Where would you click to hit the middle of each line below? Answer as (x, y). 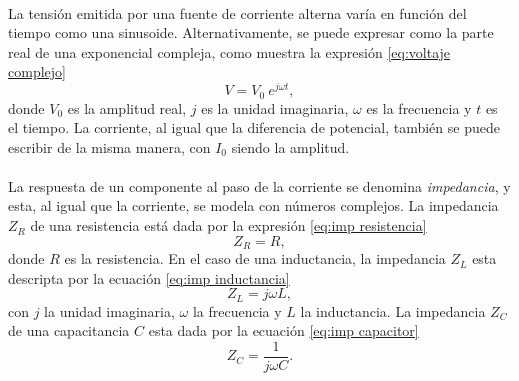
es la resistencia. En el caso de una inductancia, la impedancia (255, 258)
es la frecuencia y (419, 107)
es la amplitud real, (127, 107)
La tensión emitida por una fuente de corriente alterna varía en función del (237, 12)
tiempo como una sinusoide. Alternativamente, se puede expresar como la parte (251, 32)
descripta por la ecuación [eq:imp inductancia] (149, 277)
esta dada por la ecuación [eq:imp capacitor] (283, 330)
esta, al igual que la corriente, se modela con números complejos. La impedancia (253, 205)
